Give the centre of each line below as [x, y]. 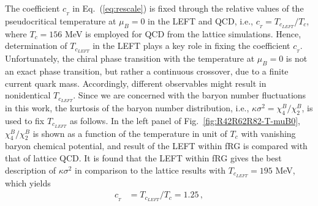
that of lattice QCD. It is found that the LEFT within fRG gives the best [143, 158]
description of [30, 170]
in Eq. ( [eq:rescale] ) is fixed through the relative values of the [188, 8]
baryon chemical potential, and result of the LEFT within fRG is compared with [156, 146]
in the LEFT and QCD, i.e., [200, 20]
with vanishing [268, 133]
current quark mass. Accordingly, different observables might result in [136, 83]
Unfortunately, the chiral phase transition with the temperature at [130, 58]
